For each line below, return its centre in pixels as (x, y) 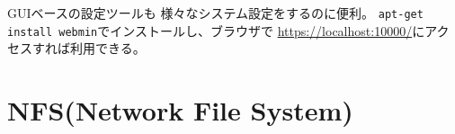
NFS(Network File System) (180, 110)
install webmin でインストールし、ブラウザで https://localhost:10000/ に (216, 30)
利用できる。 (107, 48)
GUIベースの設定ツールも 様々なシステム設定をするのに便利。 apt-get (215, 13)
